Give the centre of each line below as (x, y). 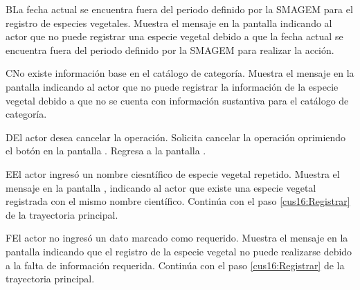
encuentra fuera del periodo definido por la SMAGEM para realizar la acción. (170, 49)
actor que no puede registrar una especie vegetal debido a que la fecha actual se (174, 36)
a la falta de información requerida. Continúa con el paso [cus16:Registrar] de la (175, 265)
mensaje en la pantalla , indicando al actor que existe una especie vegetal (161, 187)
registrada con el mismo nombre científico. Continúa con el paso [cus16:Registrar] (178, 201)
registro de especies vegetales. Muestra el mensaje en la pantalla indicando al (169, 22)
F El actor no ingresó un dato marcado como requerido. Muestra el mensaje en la (177, 238)
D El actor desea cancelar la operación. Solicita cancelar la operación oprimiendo (176, 137)
